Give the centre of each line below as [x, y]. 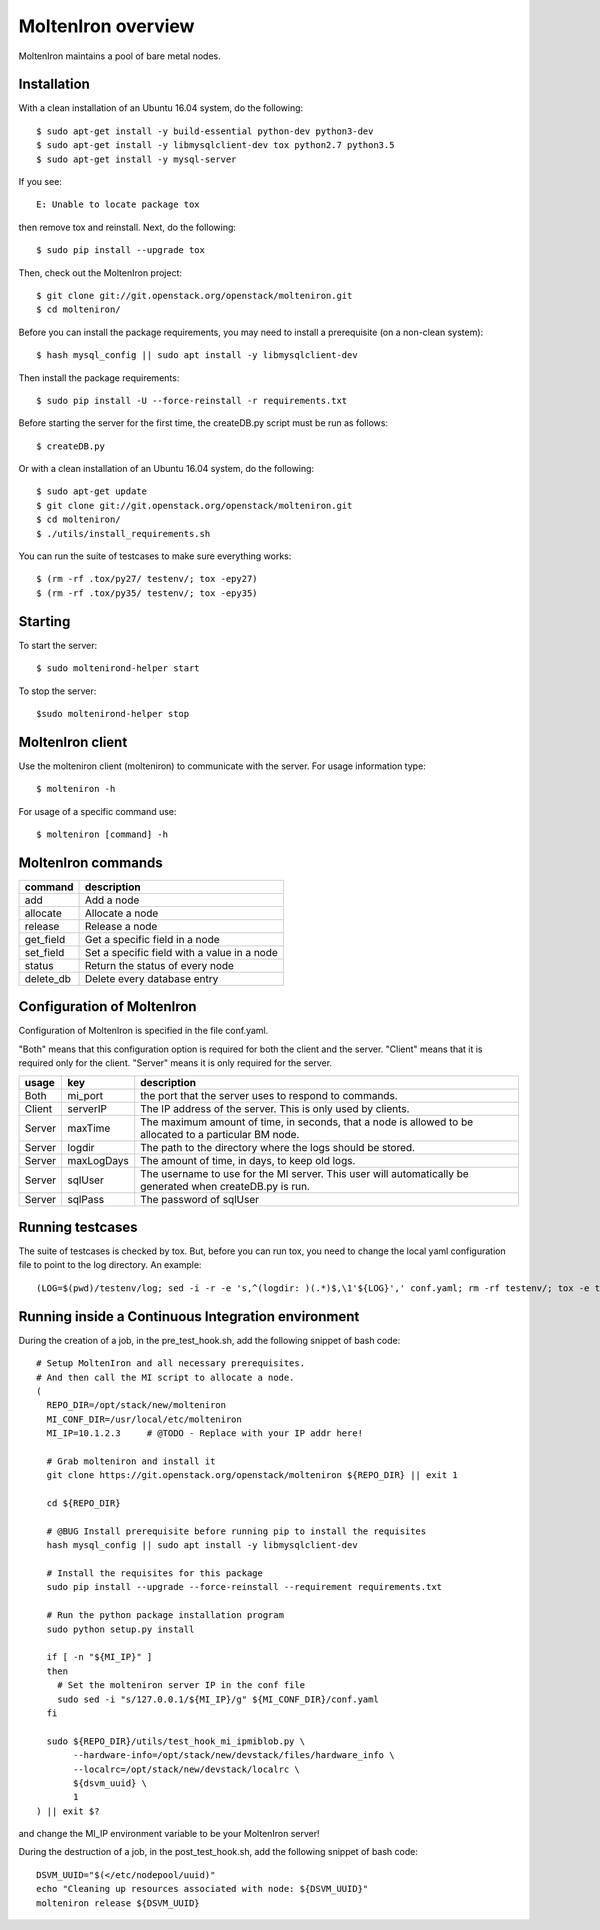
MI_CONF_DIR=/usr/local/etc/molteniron [144, 1419]
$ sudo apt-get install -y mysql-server [136, 159]
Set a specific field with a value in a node [181, 952]
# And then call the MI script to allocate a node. [165, 1377]
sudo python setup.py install [120, 1629]
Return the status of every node [159, 965]
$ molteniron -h [76, 789]
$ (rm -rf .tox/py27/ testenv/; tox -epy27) [147, 579]
